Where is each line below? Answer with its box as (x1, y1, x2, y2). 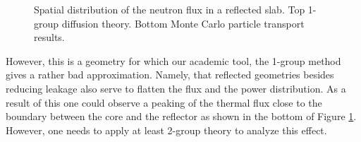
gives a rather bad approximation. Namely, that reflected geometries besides (6, 67, 334, 82)
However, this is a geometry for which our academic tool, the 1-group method (6, 53, 341, 68)
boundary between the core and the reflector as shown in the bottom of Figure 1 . (6, 109, 357, 124)
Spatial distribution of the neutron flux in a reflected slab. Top (34, 2, 305, 16)
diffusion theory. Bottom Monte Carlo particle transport (61, 16, 305, 30)
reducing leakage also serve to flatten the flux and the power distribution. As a (6, 81, 346, 95)
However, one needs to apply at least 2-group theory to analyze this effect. (6, 122, 327, 137)
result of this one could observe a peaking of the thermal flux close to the (6, 95, 322, 110)
